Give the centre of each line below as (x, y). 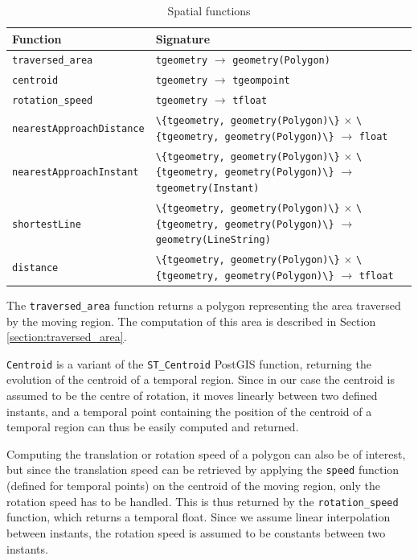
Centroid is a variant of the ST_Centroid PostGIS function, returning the (189, 363)
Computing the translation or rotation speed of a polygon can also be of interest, (206, 453)
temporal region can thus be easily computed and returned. (153, 427)
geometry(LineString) (213, 240)
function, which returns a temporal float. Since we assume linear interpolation (199, 517)
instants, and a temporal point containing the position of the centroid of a (189, 411)
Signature (183, 38)
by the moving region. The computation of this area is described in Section (191, 321)
